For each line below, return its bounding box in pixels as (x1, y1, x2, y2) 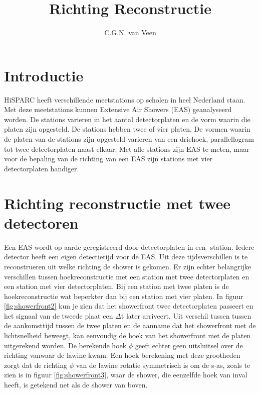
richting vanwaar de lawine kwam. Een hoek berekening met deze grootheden (4, 350, 240, 360)
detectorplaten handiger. (4, 163, 79, 173)
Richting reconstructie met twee (4, 192, 230, 213)
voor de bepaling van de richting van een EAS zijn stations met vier (4, 153, 213, 164)
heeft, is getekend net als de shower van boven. (4, 379, 148, 390)
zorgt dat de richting (4, 359, 68, 370)
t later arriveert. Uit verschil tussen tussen (121, 310, 251, 321)
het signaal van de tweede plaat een (4, 310, 113, 321)
